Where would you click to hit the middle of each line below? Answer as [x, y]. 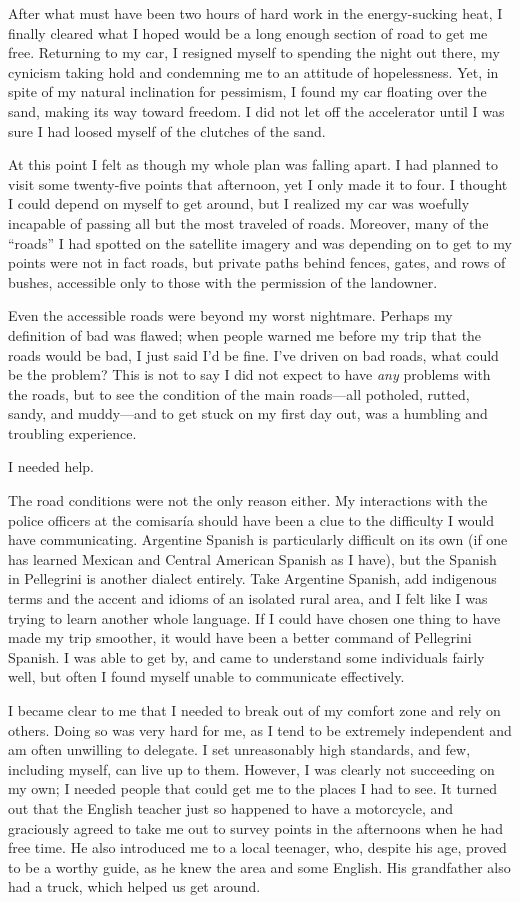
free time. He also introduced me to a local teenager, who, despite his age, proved [257, 847]
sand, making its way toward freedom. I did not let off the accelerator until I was [256, 110]
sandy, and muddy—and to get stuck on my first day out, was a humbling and [248, 413]
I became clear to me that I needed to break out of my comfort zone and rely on [254, 710]
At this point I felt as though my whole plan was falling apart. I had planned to [253, 164]
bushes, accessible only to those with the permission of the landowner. [223, 281]
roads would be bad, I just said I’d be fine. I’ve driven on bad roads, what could [253, 354]
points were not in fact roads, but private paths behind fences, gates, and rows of [257, 262]
